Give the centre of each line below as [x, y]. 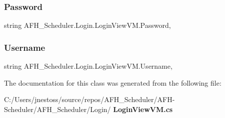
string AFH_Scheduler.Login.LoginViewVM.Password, [87, 25]
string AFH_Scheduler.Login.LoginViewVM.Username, [88, 66]
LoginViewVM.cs [143, 109]
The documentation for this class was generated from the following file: [113, 82]
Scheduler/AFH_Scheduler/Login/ [57, 109]
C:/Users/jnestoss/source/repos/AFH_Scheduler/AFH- [89, 99]
